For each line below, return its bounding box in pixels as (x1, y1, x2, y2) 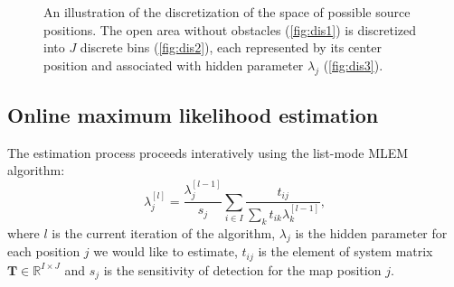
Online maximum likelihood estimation (7, 100, 379, 128)
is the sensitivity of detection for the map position (103, 260, 382, 279)
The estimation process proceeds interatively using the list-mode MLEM (7, 143, 409, 162)
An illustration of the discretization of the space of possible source (43, 3, 411, 21)
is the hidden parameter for (295, 223, 448, 242)
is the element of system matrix (258, 242, 433, 261)
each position (7, 242, 80, 261)
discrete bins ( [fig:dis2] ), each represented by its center (80, 38, 382, 57)
